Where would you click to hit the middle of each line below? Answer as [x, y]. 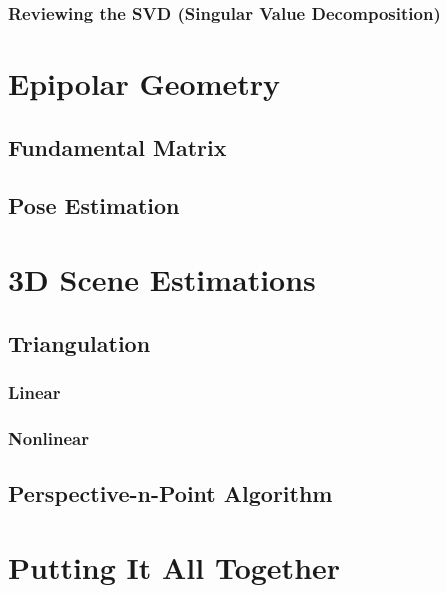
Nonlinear [48, 437]
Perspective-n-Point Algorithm [170, 493]
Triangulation [79, 342]
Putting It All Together [174, 566]
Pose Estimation [94, 205]
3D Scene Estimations [162, 278]
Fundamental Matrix [117, 146]
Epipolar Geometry [144, 83]
